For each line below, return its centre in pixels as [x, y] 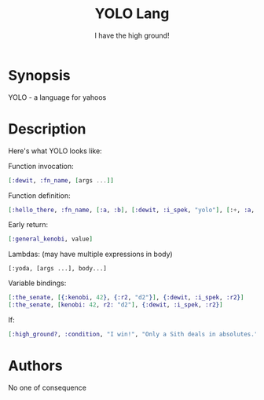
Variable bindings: [37, 283]
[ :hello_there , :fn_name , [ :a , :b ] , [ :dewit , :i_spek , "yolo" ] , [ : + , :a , [132, 210]
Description [47, 128]
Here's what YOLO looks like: [55, 151]
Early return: [28, 225]
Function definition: [39, 195]
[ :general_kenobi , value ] [50, 239]
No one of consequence [47, 387]
